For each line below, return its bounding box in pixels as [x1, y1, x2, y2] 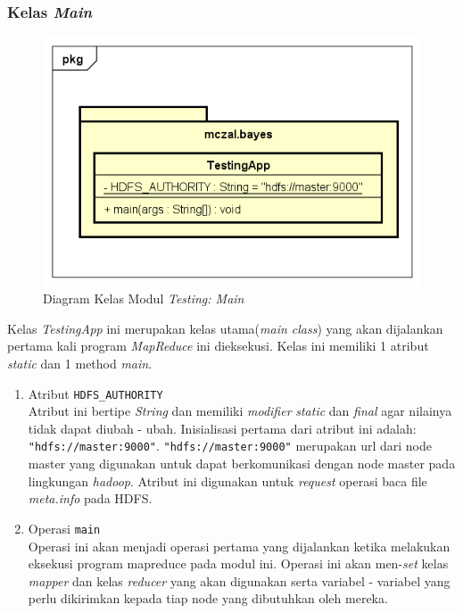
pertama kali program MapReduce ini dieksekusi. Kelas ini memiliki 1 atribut [7, 336, 429, 355]
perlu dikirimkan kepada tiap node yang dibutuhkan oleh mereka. [28, 589, 388, 608]
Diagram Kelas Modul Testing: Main [43, 289, 244, 308]
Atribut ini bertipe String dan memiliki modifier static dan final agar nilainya [28, 402, 452, 420]
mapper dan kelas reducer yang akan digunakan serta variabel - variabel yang [28, 571, 451, 590]
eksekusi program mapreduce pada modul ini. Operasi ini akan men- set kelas [28, 554, 449, 573]
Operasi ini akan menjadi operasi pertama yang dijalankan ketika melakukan [28, 536, 451, 555]
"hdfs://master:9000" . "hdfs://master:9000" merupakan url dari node [28, 436, 432, 455]
